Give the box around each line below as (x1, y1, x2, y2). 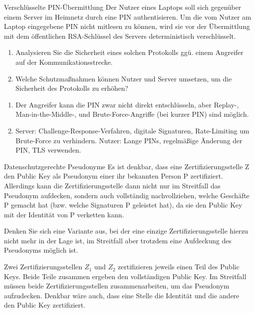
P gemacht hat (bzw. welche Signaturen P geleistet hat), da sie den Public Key (4, 200, 242, 210)
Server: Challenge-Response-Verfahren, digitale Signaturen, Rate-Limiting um (15, 125, 250, 135)
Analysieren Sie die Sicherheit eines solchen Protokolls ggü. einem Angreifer (15, 47, 244, 57)
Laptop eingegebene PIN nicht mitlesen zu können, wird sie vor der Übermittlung (4, 21, 250, 31)
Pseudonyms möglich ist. (4, 245, 78, 255)
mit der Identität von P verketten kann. (4, 209, 124, 219)
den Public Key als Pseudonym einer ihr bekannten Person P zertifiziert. (4, 171, 223, 181)
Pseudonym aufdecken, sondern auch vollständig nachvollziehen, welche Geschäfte (4, 190, 250, 200)
